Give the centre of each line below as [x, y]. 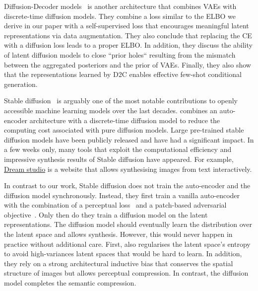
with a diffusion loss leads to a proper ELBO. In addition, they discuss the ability [128, 45]
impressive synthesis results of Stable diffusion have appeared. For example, [119, 159]
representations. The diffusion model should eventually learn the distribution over [128, 224]
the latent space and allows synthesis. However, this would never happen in [118, 234]
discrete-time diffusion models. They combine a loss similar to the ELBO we [120, 16]
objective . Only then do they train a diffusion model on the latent [106, 214]
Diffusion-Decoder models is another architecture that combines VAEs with [120, 6]
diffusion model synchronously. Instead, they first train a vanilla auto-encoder [122, 195]
